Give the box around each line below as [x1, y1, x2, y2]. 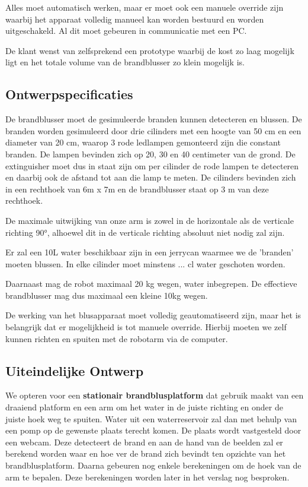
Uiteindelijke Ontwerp [5, 361, 144, 380]
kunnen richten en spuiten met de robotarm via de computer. [5, 332, 228, 344]
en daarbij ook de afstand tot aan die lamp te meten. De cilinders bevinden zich [5, 171, 296, 184]
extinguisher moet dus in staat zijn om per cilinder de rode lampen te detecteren [5, 159, 299, 172]
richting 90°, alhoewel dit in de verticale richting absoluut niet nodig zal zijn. [5, 226, 285, 238]
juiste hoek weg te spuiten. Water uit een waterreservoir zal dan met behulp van [5, 412, 297, 425]
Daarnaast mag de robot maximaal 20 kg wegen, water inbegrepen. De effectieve [5, 277, 297, 290]
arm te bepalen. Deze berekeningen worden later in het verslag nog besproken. [5, 470, 290, 483]
